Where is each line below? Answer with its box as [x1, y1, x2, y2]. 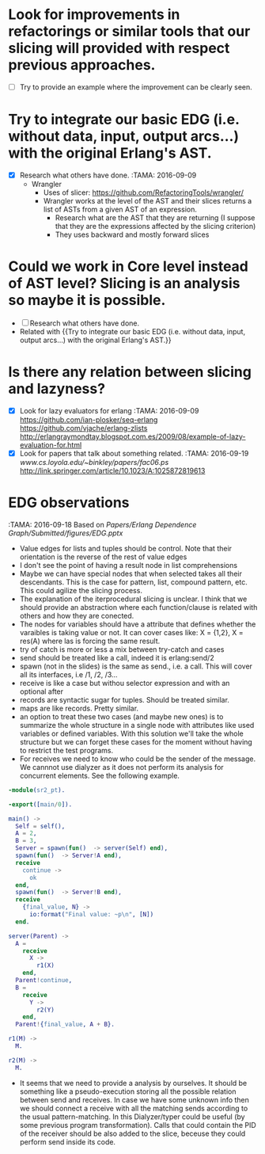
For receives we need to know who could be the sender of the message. [19, 754, 256, 764]
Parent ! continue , [15, 977, 73, 985]
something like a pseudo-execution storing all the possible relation [19, 1087, 237, 1096]
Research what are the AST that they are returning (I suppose [55, 213, 256, 223]
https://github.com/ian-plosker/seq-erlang [19, 414, 158, 425]
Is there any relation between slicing [8, 363, 252, 381]
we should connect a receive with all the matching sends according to [19, 1103, 248, 1113]
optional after [19, 687, 64, 696]
